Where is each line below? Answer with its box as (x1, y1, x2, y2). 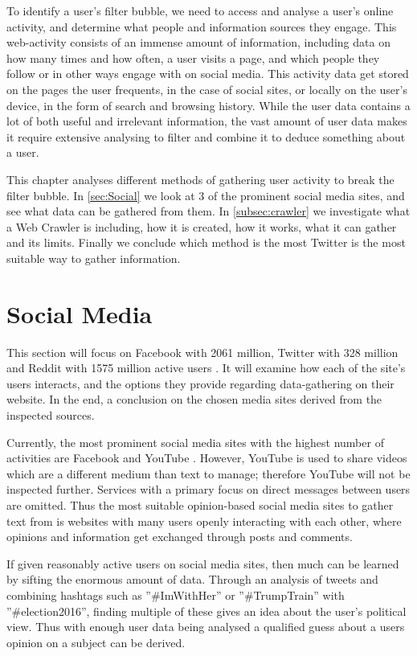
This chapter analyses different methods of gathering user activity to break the (6, 170, 395, 187)
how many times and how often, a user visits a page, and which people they (6, 49, 380, 66)
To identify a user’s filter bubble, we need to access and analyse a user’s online (6, 2, 394, 18)
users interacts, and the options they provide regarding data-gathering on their (6, 375, 395, 392)
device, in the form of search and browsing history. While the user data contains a (6, 96, 411, 113)
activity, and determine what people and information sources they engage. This (6, 18, 397, 35)
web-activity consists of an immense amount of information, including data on (6, 34, 390, 51)
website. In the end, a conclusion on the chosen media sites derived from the (6, 391, 382, 408)
